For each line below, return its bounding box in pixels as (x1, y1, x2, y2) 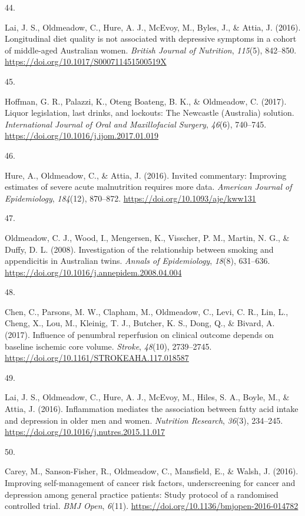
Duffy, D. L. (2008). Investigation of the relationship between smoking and (5, 243, 274, 255)
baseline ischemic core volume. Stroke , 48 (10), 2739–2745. (5, 340, 212, 352)
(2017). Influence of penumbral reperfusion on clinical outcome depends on (5, 329, 274, 341)
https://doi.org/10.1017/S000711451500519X (5, 55, 167, 68)
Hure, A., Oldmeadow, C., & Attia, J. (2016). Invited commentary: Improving (5, 169, 287, 181)
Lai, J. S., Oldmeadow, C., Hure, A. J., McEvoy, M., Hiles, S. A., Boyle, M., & (5, 391, 290, 403)
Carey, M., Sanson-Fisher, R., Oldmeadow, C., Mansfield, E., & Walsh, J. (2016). (5, 465, 299, 477)
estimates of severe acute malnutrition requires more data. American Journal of (5, 180, 292, 193)
